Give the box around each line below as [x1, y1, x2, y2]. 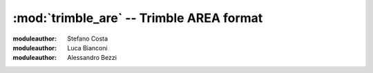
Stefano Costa [67, 34, 108, 43]
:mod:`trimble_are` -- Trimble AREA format [12, 10, 263, 25]
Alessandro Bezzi [67, 54, 117, 62]
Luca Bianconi [67, 43, 108, 52]
